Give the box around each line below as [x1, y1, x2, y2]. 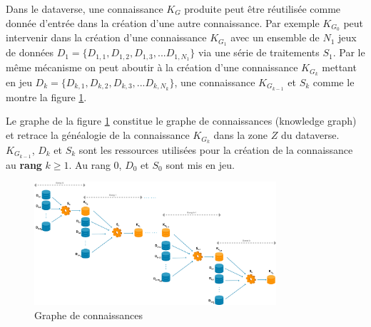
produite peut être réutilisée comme [184, 1, 341, 16]
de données [6, 45, 54, 60]
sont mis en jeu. [166, 157, 235, 172]
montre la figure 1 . [6, 89, 87, 104]
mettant [322, 60, 357, 75]
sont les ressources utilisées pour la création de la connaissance [78, 142, 353, 157]
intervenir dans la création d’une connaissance [6, 30, 207, 45]
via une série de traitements [198, 45, 320, 60]
